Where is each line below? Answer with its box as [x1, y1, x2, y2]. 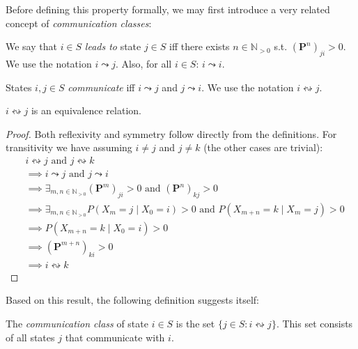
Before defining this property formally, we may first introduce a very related [6, 2, 330, 16]
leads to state [84, 39, 141, 54]
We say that [6, 39, 57, 54]
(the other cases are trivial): [203, 140, 323, 155]
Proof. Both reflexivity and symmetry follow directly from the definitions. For [6, 126, 337, 141]
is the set [176, 316, 215, 330]
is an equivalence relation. [31, 103, 141, 118]
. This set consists [276, 316, 353, 330]
